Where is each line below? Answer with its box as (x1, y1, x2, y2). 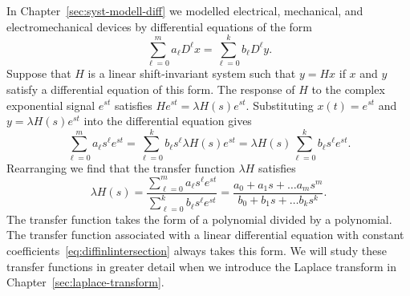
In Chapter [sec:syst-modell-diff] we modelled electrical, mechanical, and (6, 2, 363, 18)
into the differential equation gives (83, 112, 252, 129)
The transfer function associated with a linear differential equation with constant (6, 226, 404, 243)
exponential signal (6, 96, 95, 113)
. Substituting (246, 96, 314, 113)
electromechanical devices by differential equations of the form (6, 18, 312, 34)
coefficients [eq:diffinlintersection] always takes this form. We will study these (6, 242, 387, 259)
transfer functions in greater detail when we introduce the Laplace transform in (6, 257, 397, 274)
